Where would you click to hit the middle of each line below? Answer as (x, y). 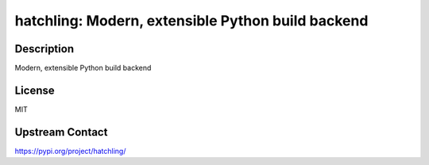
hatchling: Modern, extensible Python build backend (191, 21)
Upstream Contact (61, 132)
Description (44, 49)
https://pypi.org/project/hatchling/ (70, 151)
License (35, 90)
